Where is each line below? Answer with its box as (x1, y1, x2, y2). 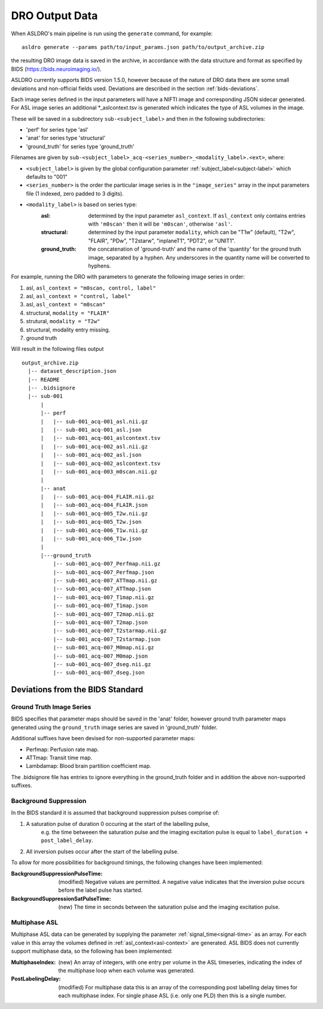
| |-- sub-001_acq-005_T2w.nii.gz (40, 510, 148, 517)
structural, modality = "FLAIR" (26, 309, 110, 317)
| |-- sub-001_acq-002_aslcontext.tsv (40, 460, 161, 467)
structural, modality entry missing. (26, 326, 111, 333)
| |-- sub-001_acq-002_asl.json (40, 452, 142, 458)
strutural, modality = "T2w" (26, 318, 100, 325)
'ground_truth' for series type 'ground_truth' (26, 142, 135, 150)
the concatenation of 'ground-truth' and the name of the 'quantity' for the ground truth (88, 245, 301, 253)
